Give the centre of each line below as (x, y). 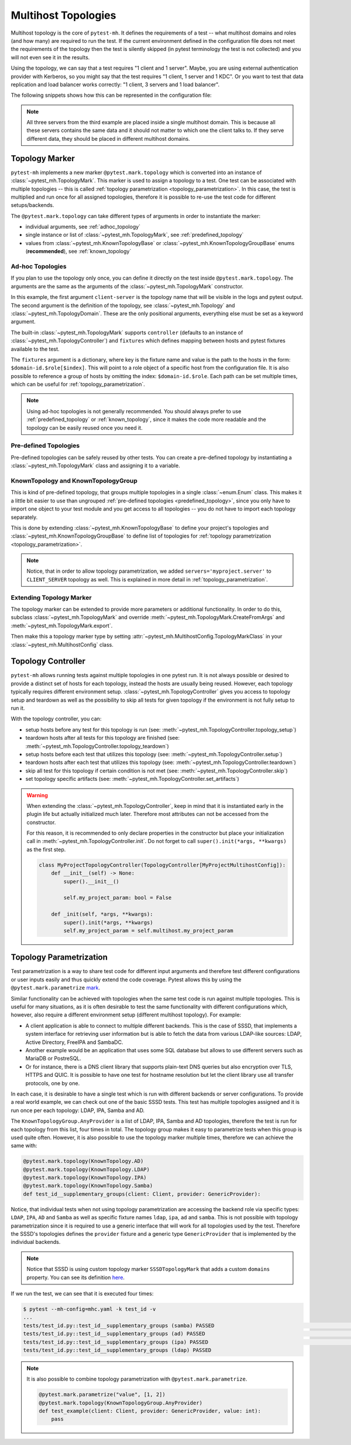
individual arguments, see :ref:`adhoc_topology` (83, 227)
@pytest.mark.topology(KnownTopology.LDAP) (87, 1169)
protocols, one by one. (53, 1083)
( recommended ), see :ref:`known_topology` (78, 251)
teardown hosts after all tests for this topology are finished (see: (102, 738)
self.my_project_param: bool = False (118, 898)
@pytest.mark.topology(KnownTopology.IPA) (85, 1178)
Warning (37, 795)
